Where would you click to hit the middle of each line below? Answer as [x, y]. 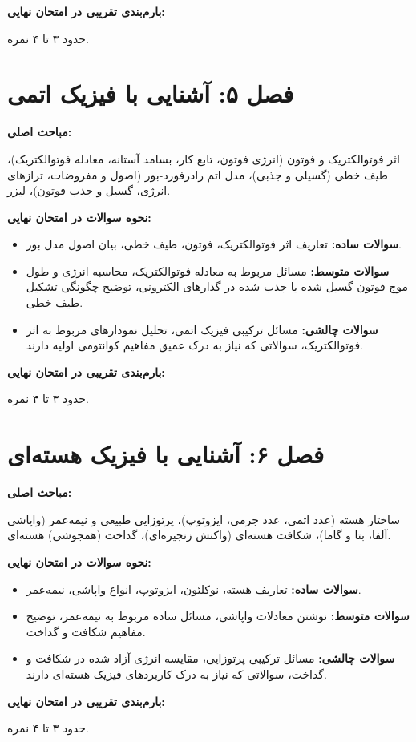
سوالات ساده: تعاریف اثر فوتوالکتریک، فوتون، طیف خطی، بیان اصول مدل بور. [214, 244]
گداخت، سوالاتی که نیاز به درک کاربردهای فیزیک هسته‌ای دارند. [176, 673]
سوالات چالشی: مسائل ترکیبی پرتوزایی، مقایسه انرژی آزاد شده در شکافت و [210, 658]
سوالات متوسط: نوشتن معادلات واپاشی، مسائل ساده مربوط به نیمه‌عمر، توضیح [218, 616]
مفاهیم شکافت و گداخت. [86, 631]
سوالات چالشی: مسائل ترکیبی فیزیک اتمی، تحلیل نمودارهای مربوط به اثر [202, 329]
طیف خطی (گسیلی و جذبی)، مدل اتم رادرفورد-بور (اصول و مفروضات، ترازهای [198, 174]
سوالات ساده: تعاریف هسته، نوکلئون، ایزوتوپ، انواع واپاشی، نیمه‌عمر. [194, 589]
